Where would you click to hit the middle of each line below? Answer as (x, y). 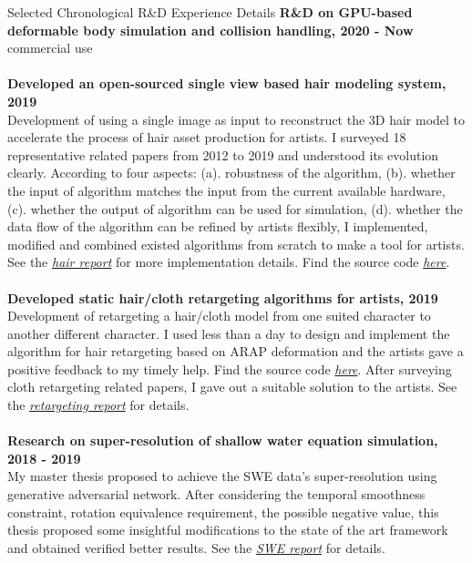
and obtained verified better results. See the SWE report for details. (196, 547)
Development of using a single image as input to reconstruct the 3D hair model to (236, 119)
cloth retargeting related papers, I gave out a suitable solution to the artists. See (232, 387)
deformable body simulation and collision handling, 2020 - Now (210, 30)
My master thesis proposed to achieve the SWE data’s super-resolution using (222, 476)
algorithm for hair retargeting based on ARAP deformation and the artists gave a (236, 351)
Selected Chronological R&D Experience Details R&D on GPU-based (210, 12)
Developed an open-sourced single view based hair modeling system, (227, 83)
